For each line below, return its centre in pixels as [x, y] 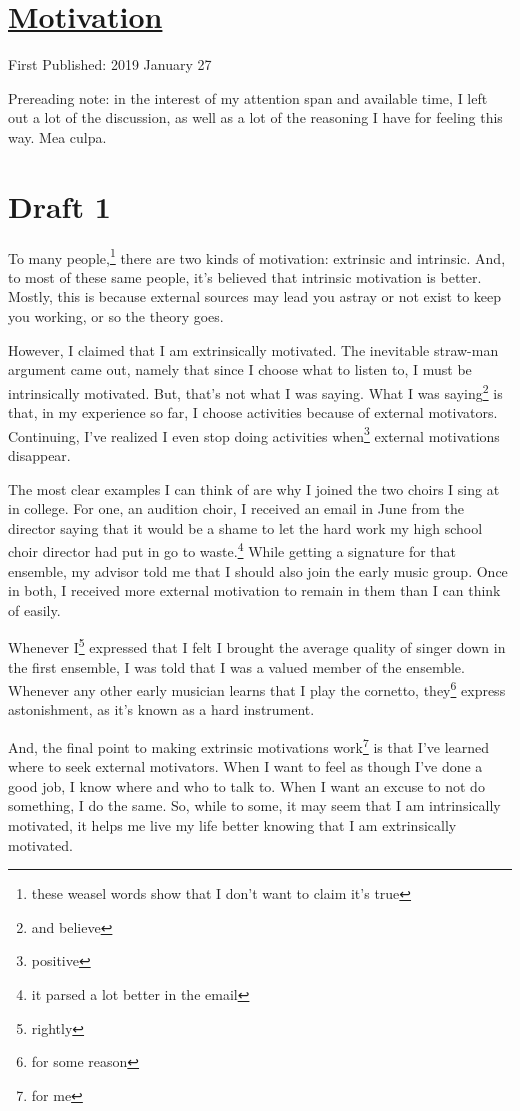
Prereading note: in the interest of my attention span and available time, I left [248, 97]
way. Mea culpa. [57, 136]
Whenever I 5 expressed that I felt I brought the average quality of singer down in [257, 645]
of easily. [34, 609]
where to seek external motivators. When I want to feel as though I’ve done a [245, 766]
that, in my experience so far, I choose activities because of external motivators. [253, 412]
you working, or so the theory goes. [116, 316]
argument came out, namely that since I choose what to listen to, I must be [240, 369]
